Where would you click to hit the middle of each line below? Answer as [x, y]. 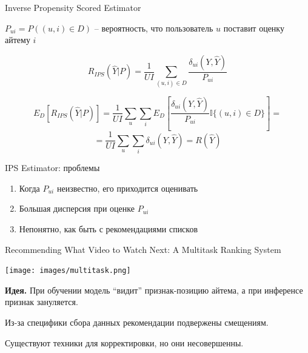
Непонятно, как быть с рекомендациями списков [109, 228]
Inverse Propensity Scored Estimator [73, 7]
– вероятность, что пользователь [154, 28]
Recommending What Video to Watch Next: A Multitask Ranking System [143, 249]
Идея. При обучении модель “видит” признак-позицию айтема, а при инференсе [154, 290]
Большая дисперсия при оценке [77, 208]
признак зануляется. [42, 302]
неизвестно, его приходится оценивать [127, 188]
